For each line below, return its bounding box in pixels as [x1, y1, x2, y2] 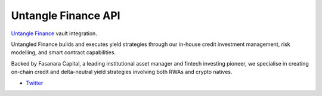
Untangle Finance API [11, 9, 120, 22]
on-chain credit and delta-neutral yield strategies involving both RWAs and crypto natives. [11, 69, 233, 76]
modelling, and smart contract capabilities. [11, 49, 116, 56]
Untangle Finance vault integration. [11, 30, 98, 37]
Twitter [26, 79, 44, 86]
